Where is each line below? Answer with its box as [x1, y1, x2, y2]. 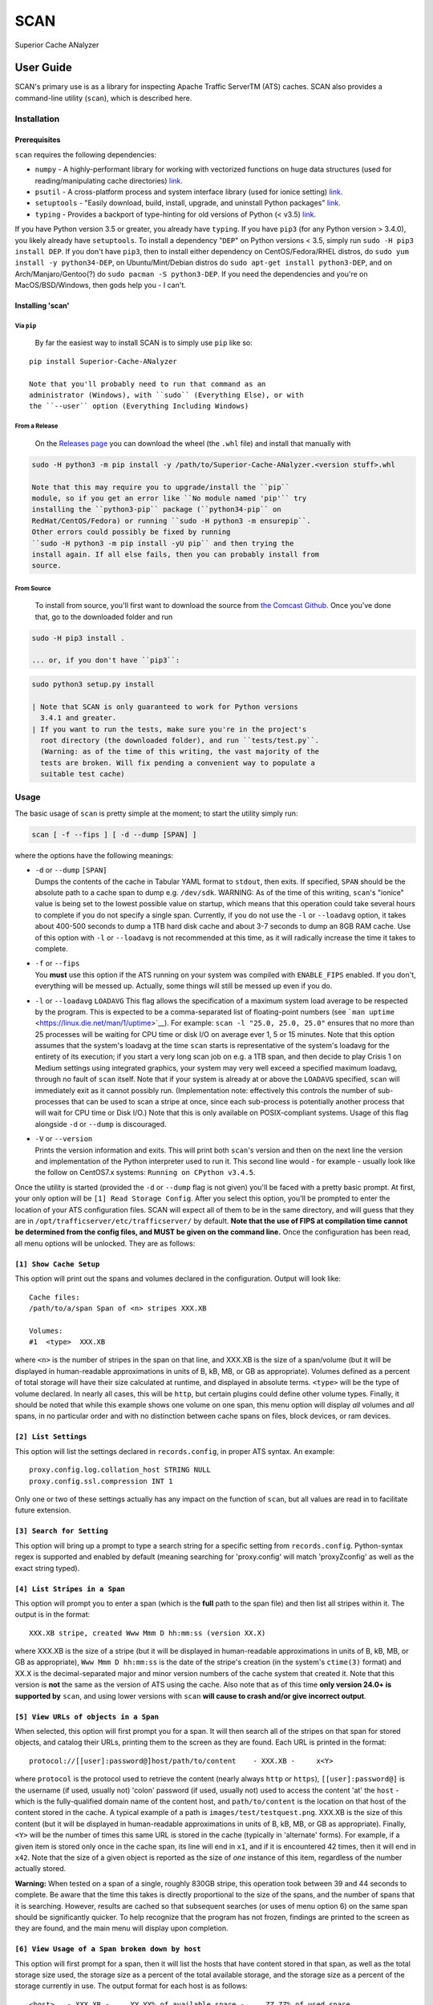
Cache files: [29, 1292, 80, 1302]
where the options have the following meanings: [14, 850, 174, 860]
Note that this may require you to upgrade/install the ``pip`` [31, 482, 290, 492]
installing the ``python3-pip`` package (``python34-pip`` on [31, 505, 281, 514]
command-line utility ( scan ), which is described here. [14, 93, 192, 103]
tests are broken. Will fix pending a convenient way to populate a [40, 758, 316, 768]
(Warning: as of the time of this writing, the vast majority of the [40, 747, 320, 756]
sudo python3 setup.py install [31, 680, 156, 689]
